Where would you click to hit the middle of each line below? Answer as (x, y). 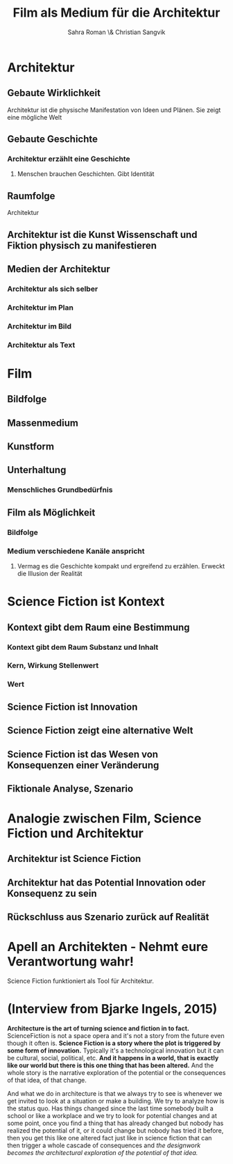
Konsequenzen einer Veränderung (83, 765)
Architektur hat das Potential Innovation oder (106, 883)
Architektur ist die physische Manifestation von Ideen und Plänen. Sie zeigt (114, 110)
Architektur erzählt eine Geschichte (69, 159)
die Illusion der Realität (50, 573)
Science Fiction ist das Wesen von (83, 754)
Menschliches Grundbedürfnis (60, 490)
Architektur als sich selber (53, 289)
